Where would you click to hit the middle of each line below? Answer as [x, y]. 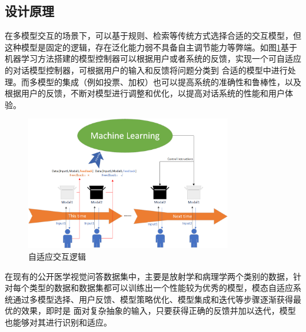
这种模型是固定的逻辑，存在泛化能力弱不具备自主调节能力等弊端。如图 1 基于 [151, 47]
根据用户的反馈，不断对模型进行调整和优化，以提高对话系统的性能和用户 [145, 93]
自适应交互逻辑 [57, 256]
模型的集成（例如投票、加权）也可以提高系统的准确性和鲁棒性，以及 [169, 81]
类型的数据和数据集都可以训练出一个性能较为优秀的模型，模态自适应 [161, 288]
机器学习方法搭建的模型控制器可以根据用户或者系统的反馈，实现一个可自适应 [153, 58]
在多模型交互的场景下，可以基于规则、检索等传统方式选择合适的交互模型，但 [153, 36]
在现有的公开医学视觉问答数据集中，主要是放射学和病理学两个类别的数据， [149, 276]
